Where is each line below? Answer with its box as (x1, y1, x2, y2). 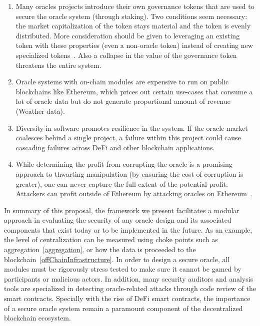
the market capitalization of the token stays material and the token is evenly (15, 20, 251, 31)
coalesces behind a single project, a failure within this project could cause (15, 132, 241, 143)
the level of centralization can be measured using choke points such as (4, 234, 218, 245)
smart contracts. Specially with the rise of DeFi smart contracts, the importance (4, 293, 250, 304)
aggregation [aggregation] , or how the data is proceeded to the (4, 244, 196, 255)
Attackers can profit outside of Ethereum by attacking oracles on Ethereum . (15, 188, 252, 199)
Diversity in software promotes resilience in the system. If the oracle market (15, 122, 248, 133)
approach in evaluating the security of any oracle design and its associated (4, 215, 231, 225)
